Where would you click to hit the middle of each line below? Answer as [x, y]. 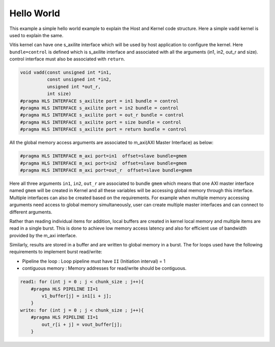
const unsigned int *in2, [79, 80]
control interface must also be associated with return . [67, 59]
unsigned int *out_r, [74, 87]
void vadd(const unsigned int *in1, [66, 73]
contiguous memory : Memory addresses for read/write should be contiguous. [104, 268]
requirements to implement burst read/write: [56, 252]
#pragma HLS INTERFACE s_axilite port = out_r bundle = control [102, 115]
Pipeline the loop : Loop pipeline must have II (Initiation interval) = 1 [94, 261]
